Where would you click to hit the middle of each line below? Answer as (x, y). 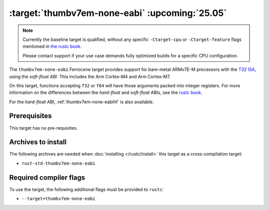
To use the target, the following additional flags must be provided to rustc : (86, 189)
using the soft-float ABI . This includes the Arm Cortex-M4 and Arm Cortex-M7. (90, 76)
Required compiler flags (47, 177)
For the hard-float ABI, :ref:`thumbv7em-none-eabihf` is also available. (81, 102)
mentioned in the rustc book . (52, 46)
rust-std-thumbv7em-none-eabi (59, 163)
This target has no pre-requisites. (44, 128)
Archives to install (38, 142)
